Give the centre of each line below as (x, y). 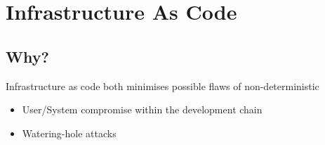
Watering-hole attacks (69, 133)
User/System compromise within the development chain (142, 109)
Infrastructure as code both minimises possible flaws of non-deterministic (162, 86)
